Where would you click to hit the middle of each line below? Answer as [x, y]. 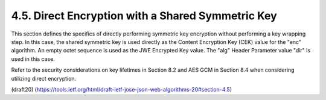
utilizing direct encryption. [44, 78]
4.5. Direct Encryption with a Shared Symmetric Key [144, 16]
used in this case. [33, 59]
